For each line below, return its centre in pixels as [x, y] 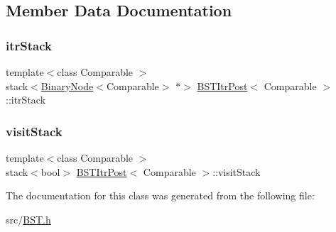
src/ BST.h [28, 219]
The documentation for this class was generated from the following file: [160, 195]
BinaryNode [67, 85]
